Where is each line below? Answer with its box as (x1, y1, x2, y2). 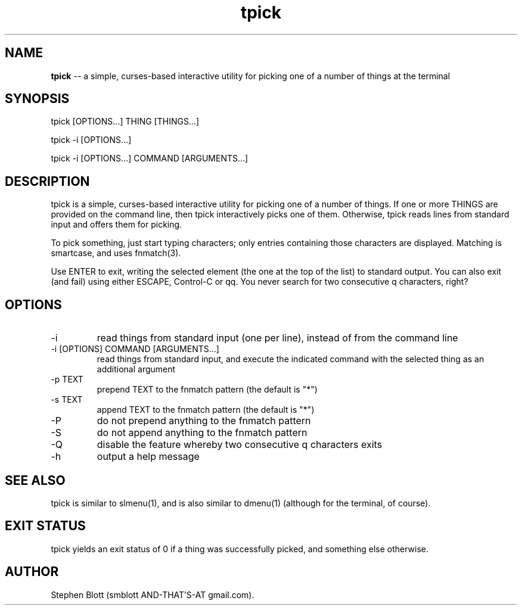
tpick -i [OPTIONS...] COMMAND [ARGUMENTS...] (51, 153, 248, 164)
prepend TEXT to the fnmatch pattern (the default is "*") (97, 384, 318, 395)
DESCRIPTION (5, 173, 90, 189)
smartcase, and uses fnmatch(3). (51, 248, 181, 259)
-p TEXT (51, 374, 83, 385)
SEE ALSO (5, 472, 66, 488)
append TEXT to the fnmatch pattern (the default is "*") (97, 404, 315, 415)
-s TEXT (51, 394, 83, 405)
